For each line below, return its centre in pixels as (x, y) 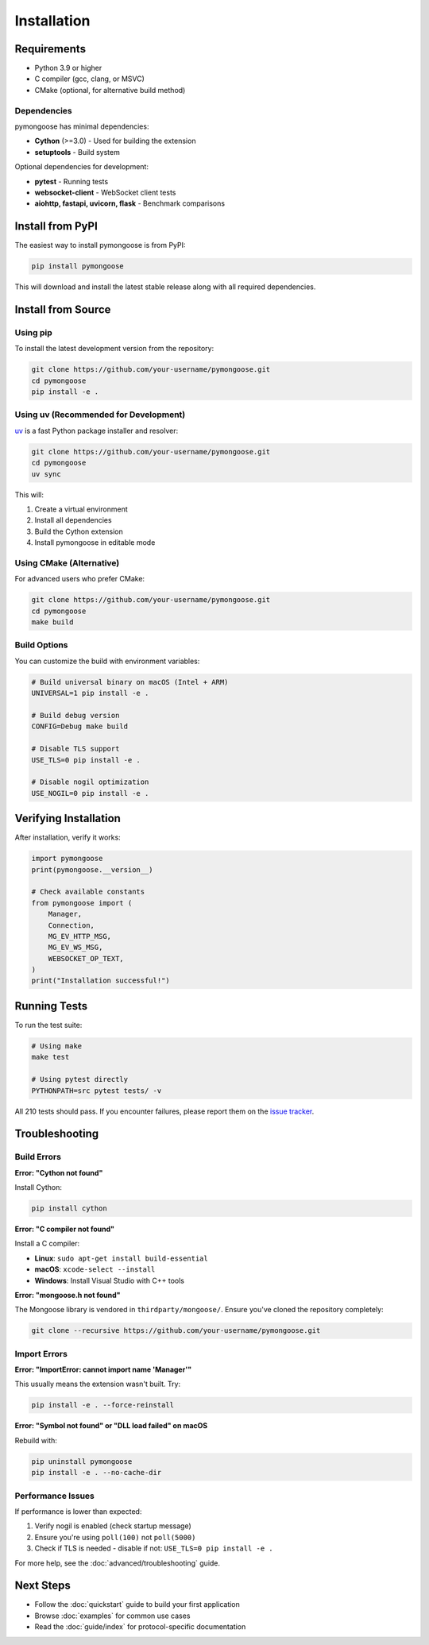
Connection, (71, 925)
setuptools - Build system (77, 152)
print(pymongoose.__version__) (93, 869)
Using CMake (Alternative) (67, 562)
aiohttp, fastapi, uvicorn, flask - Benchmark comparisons (130, 203)
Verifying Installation (68, 819)
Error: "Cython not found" (59, 1172)
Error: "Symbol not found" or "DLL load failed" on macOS (111, 1426)
